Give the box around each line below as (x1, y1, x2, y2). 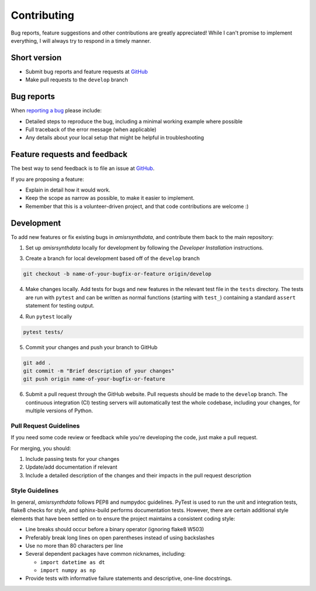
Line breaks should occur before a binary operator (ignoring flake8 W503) (25, 526, 204, 533)
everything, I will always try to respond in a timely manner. (11, 37, 152, 44)
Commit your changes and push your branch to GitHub (25, 343, 158, 351)
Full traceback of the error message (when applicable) (25, 126, 157, 133)
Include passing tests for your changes (25, 456, 120, 463)
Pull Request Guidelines (11, 422, 80, 430)
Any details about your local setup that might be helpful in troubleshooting (25, 134, 204, 141)
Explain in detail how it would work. (25, 186, 111, 193)
